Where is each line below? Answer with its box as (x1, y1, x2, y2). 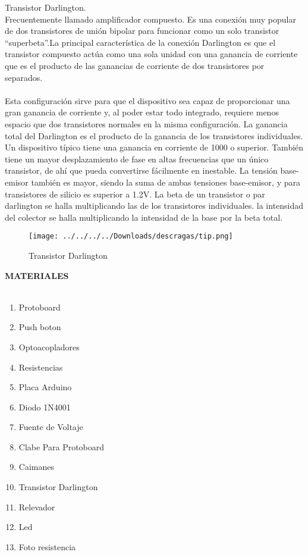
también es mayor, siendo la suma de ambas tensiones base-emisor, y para (31, 175, 300, 188)
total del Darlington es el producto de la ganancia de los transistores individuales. (5, 129, 303, 142)
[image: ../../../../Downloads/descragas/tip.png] (29, 232, 233, 241)
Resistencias (18, 360, 63, 373)
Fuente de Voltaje (18, 421, 83, 433)
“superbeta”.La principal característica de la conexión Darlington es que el (5, 36, 276, 48)
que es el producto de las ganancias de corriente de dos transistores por (5, 59, 265, 71)
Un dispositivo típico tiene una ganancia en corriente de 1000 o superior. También (5, 141, 304, 153)
